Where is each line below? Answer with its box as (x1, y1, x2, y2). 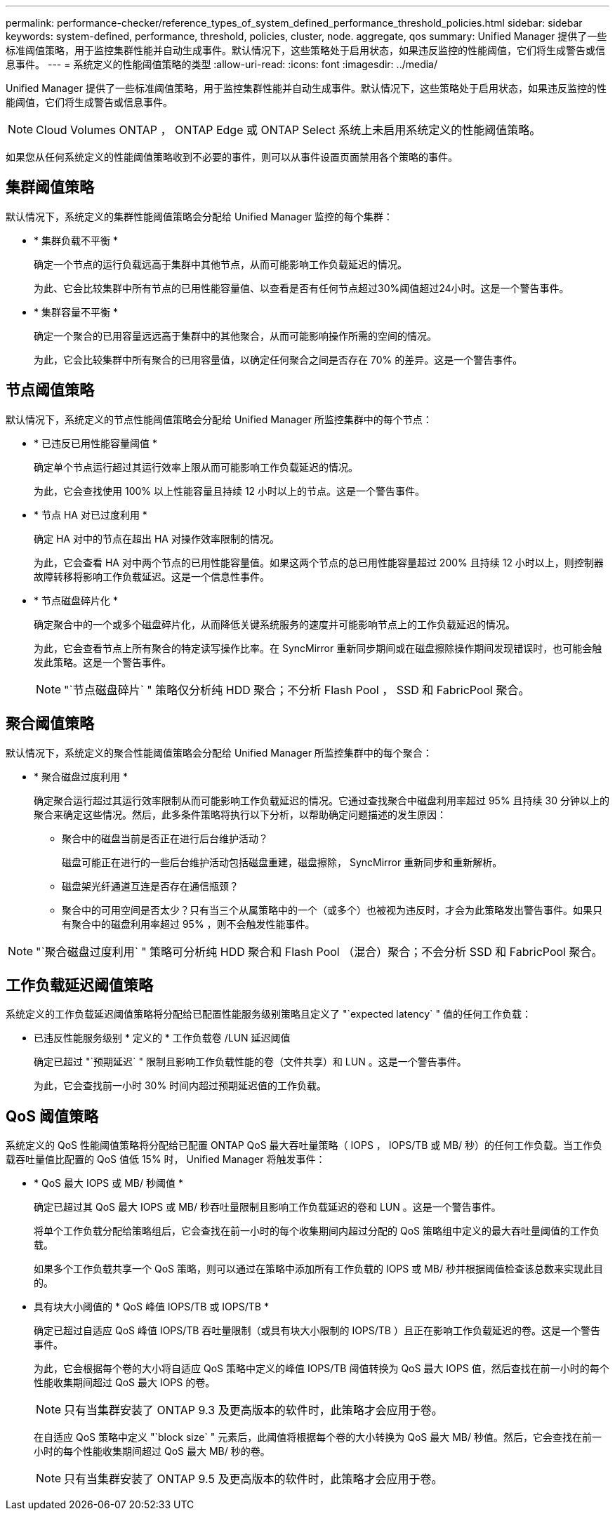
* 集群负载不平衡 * (34, 234, 118, 246)
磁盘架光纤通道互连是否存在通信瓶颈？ (62, 879, 239, 892)
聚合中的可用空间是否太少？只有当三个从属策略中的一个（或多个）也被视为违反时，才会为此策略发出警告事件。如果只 (62, 903, 602, 916)
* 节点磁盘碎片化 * (34, 594, 118, 606)
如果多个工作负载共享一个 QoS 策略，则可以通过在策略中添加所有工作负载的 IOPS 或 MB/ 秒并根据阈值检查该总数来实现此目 (34, 1263, 603, 1275)
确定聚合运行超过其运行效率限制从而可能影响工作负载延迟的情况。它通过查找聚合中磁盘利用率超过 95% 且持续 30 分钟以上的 (34, 794, 609, 806)
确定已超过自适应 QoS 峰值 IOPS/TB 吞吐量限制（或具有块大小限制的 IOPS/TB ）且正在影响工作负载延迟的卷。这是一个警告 (34, 1324, 600, 1337)
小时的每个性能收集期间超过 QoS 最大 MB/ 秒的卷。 (34, 1445, 270, 1458)
